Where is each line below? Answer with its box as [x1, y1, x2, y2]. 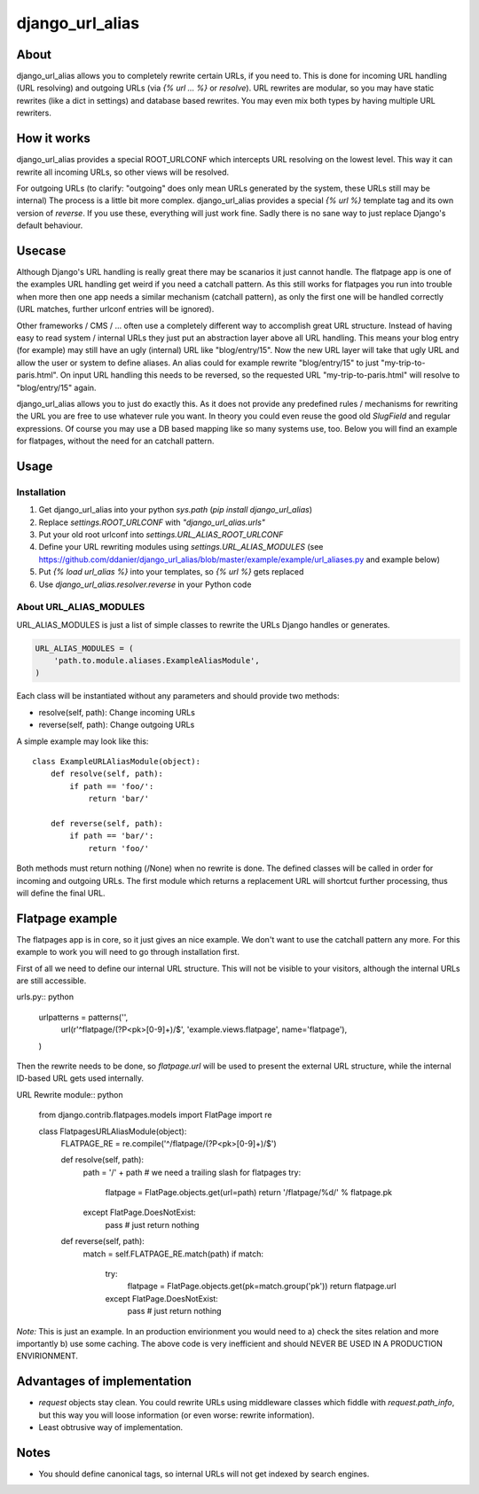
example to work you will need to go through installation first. [16, 947, 239, 958]
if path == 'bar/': [69, 831, 154, 841]
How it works [16, 131, 90, 146]
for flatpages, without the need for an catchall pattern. [16, 435, 215, 447]
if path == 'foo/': [69, 781, 154, 791]
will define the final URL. [16, 888, 106, 898]
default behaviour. [16, 220, 83, 231]
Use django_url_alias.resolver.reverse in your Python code [38, 579, 252, 590]
